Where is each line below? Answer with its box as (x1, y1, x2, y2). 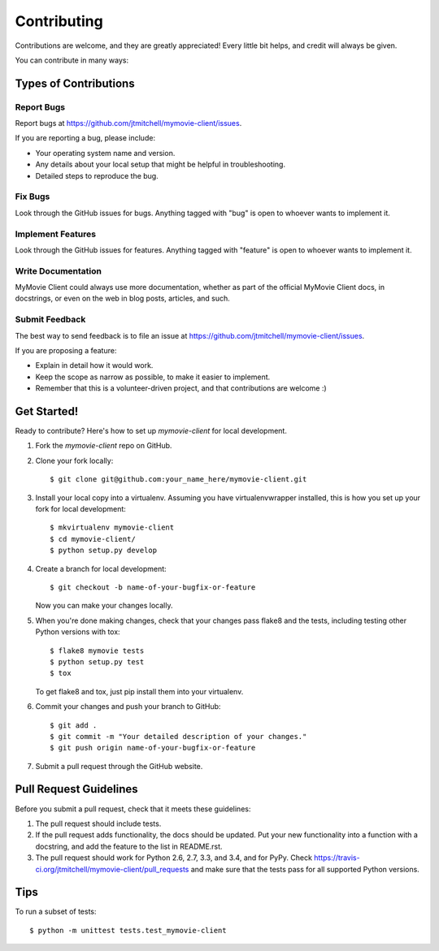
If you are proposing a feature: (15, 346, 117, 355)
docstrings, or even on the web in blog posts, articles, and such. (15, 293, 231, 304)
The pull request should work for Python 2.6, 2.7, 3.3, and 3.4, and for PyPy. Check (35, 853, 313, 862)
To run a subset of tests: (15, 906, 97, 917)
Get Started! (15, 404, 79, 418)
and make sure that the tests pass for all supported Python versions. (190, 864, 420, 874)
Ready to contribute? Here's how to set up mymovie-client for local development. (15, 426, 288, 436)
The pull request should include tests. (35, 819, 162, 828)
